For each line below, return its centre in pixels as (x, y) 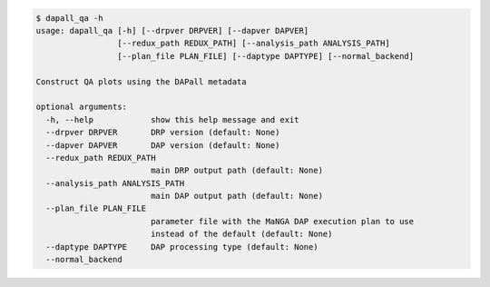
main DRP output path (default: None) (237, 171)
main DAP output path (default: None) (237, 196)
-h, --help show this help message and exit (172, 119)
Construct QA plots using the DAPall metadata (141, 81)
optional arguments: (81, 107)
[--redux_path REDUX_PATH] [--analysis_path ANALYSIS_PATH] (253, 44)
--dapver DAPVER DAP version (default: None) (163, 145)
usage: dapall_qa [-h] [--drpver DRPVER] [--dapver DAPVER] (172, 30)
